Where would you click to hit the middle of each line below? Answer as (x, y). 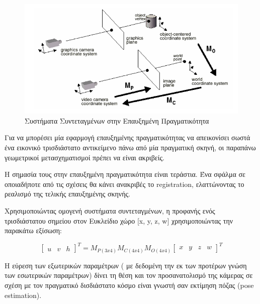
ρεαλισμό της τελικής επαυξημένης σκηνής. (67, 194)
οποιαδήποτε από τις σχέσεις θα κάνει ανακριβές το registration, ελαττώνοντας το (124, 184)
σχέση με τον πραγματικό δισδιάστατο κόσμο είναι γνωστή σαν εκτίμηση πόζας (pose (129, 285)
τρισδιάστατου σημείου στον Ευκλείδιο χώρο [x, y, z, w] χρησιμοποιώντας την (119, 220)
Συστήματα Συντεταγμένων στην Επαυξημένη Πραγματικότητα (117, 120)
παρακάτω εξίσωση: (33, 230)
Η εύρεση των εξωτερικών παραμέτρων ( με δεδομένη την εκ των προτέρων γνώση (126, 265)
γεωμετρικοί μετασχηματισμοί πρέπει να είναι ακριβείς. (84, 157)
